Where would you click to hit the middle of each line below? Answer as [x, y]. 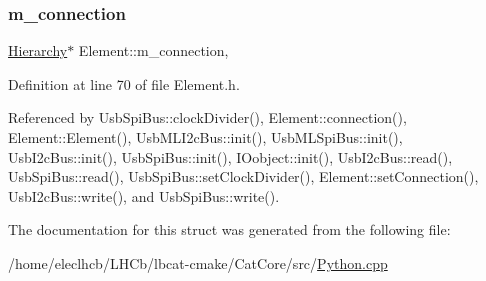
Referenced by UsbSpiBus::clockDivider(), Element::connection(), [207, 117]
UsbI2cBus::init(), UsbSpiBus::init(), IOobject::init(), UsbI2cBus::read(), [230, 156]
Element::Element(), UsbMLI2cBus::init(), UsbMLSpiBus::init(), [205, 137]
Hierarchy [38, 50]
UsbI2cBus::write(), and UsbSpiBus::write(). [144, 195]
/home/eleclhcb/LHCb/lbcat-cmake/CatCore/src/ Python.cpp [198, 262]
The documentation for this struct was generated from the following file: [229, 229]
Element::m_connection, [153, 50]
